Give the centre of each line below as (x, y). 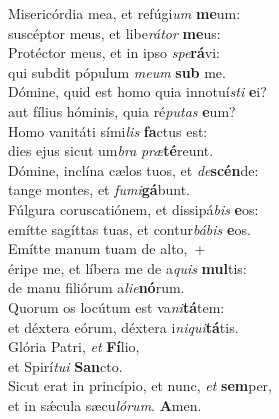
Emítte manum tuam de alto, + (107, 248)
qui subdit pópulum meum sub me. (117, 71)
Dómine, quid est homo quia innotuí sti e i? (137, 91)
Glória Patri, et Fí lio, (74, 346)
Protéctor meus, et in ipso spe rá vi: (114, 52)
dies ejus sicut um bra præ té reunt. (111, 150)
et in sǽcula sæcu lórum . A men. (105, 404)
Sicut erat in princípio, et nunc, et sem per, (140, 385)
